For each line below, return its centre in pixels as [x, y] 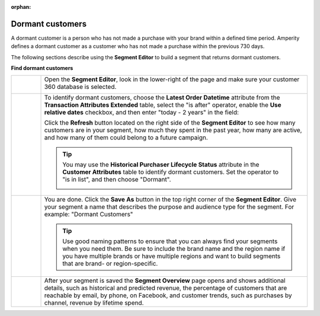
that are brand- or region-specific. [110, 264]
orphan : [21, 7]
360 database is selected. [80, 87]
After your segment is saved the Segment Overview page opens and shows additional [165, 280]
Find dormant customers [42, 68]
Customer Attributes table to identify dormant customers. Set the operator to [170, 172]
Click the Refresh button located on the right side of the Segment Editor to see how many [170, 123]
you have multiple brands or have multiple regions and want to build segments [172, 256]
